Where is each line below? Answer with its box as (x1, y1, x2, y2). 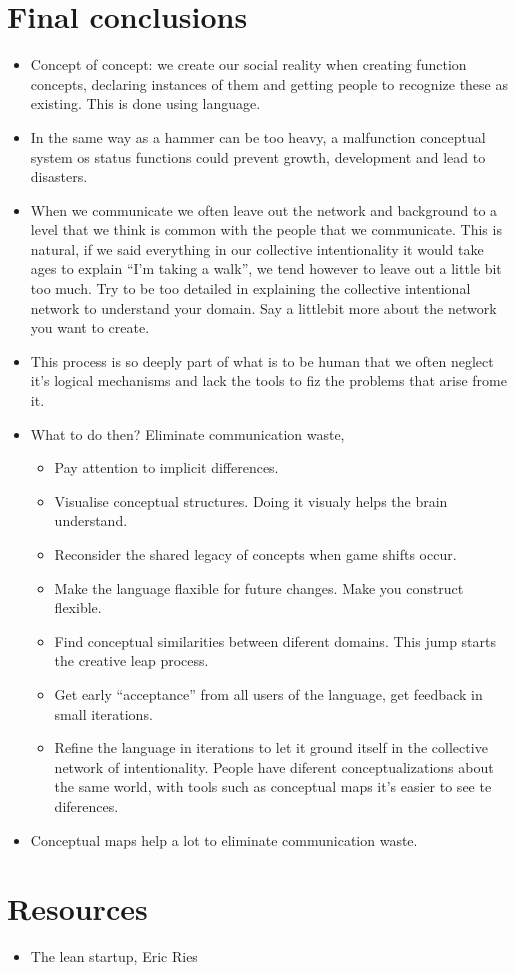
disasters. (30, 166, 88, 187)
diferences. (54, 795, 119, 816)
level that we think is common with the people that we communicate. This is (30, 219, 502, 240)
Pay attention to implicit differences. (54, 457, 279, 478)
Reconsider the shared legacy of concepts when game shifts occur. (54, 544, 457, 564)
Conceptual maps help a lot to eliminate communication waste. (30, 829, 418, 850)
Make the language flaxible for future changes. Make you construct (54, 577, 464, 598)
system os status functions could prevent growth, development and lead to (30, 146, 486, 167)
